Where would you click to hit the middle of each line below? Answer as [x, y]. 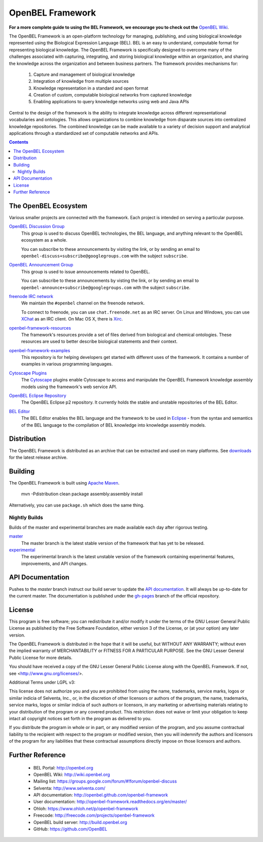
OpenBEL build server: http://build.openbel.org [80, 822]
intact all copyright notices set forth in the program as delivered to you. [80, 718]
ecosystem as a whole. [44, 240]
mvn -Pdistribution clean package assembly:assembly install [82, 494]
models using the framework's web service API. [69, 387]
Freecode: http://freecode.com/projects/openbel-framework [94, 815]
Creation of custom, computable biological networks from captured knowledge [113, 95]
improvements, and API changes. [54, 563]
